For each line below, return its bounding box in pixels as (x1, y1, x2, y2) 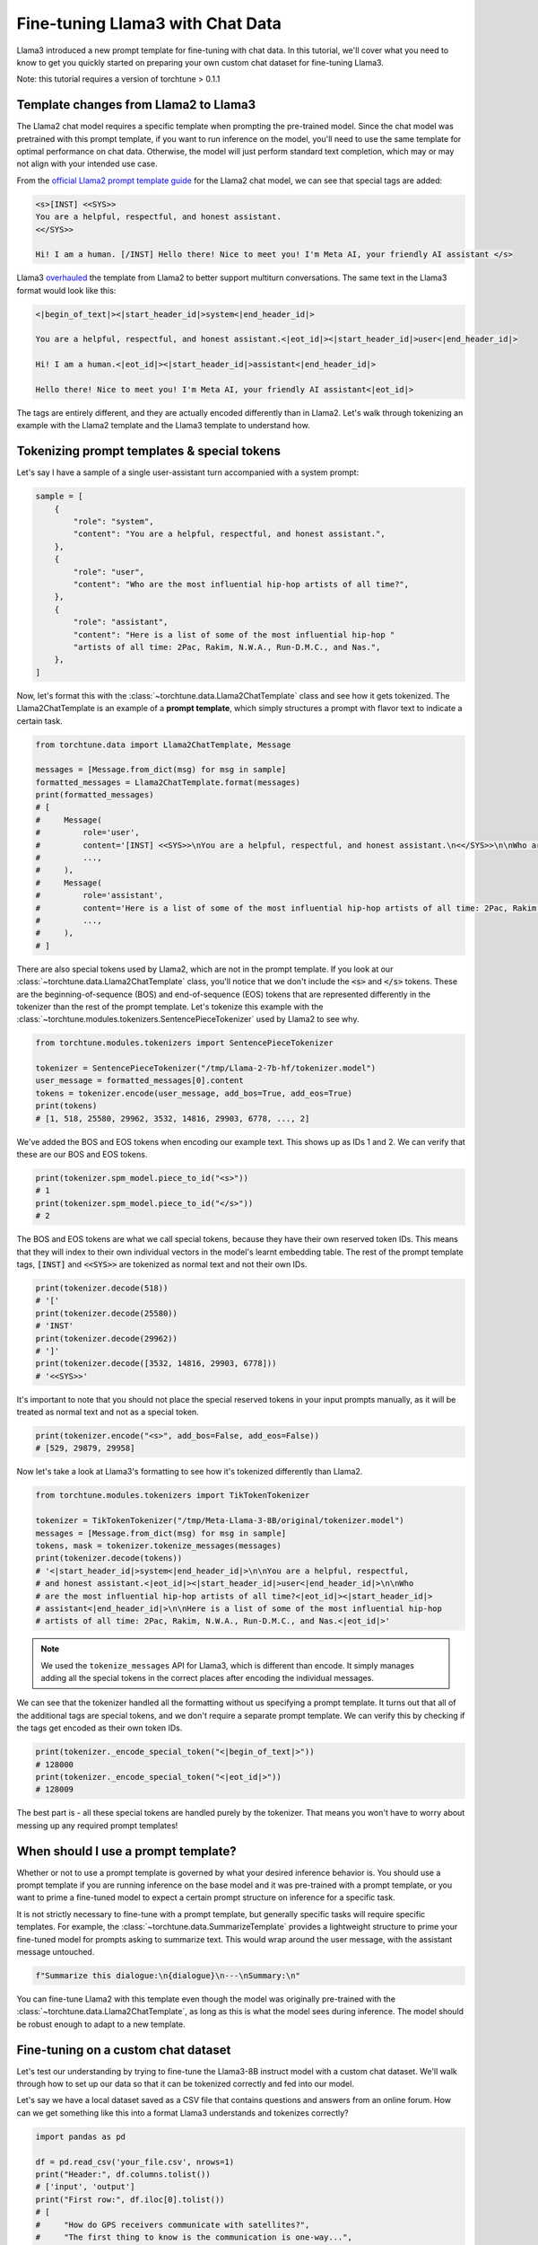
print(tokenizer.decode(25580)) (35, 1307, 178, 1318)
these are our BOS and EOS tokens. (16, 1149, 148, 1160)
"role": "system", (73, 516, 154, 527)
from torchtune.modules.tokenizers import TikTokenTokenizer (35, 1491, 310, 1501)
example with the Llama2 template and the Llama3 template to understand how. (16, 420, 310, 431)
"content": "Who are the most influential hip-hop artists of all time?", (73, 579, 410, 590)
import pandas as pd (35, 2131, 126, 2142)
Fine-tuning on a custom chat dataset (16, 2042, 231, 2057)
